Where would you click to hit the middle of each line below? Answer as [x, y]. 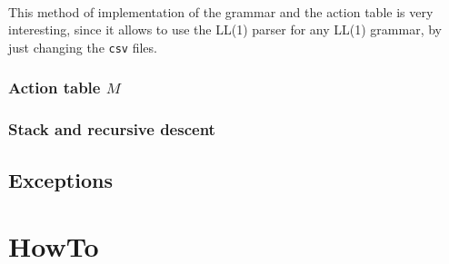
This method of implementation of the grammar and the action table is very [221, 11]
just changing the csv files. [83, 47]
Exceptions [60, 179]
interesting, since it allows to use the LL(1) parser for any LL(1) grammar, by [225, 29]
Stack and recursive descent [112, 129]
